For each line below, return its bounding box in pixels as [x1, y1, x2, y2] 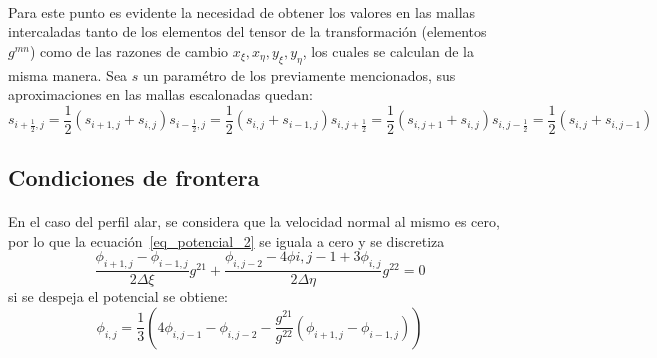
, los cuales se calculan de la [302, 40, 474, 61]
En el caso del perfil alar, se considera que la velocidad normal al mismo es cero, [8, 211, 500, 232]
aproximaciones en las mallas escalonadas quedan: [8, 84, 313, 105]
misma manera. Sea [8, 64, 128, 85]
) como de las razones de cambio [29, 40, 229, 61]
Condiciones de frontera [8, 162, 260, 193]
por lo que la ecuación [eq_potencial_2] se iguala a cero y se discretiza [8, 230, 445, 251]
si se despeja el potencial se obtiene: [8, 286, 228, 307]
